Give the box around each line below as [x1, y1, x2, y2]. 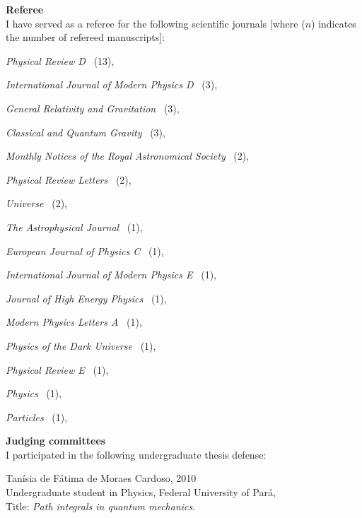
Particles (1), [6, 409, 68, 424]
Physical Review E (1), [6, 362, 109, 377]
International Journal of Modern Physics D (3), [6, 77, 218, 92]
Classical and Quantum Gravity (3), [6, 124, 165, 139]
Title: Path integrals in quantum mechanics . [6, 498, 196, 513]
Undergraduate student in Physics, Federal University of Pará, [6, 485, 276, 500]
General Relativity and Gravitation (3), [6, 100, 180, 115]
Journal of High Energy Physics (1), [6, 290, 167, 305]
